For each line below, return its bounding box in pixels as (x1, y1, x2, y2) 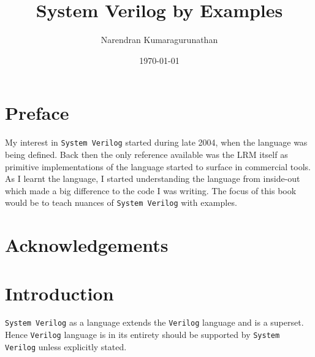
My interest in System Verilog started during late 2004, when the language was (5, 136, 308, 149)
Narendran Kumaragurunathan (101, 33, 218, 46)
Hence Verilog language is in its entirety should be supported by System (5, 328, 280, 341)
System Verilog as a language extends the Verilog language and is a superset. (5, 316, 304, 329)
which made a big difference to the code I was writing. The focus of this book (5, 184, 297, 197)
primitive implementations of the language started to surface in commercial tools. (5, 160, 311, 173)
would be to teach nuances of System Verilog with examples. (5, 196, 237, 209)
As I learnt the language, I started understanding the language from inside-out (5, 172, 300, 185)
